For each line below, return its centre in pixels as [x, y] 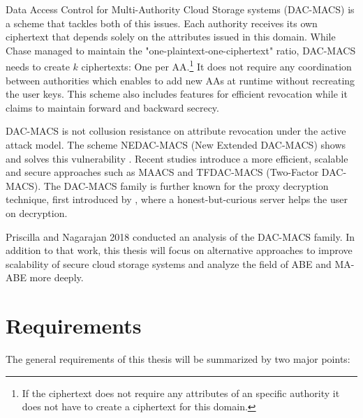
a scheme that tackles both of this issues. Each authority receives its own [162, 23]
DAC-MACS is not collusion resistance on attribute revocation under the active [176, 131]
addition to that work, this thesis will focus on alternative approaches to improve [179, 250]
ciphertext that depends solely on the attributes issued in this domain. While [171, 37]
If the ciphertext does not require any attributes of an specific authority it [181, 393]
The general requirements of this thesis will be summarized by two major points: [178, 359]
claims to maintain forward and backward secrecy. [112, 107]
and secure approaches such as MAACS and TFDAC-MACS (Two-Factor [162, 172]
